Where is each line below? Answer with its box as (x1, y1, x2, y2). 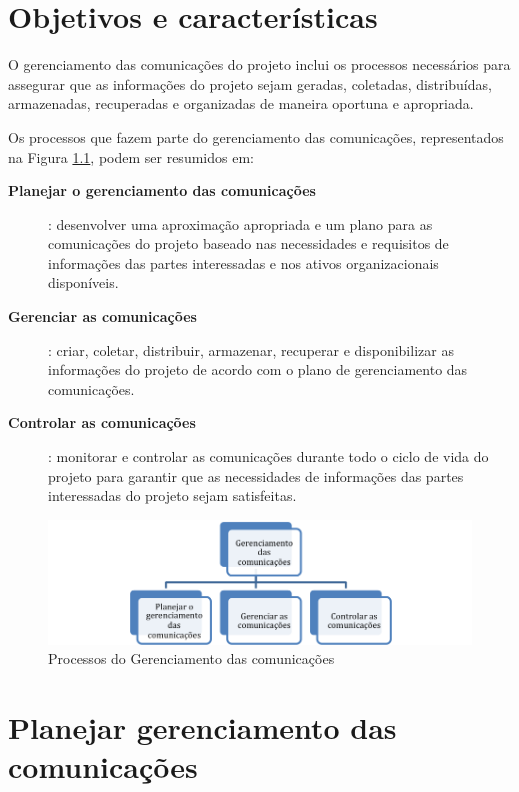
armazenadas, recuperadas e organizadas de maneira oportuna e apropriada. (8, 93, 474, 114)
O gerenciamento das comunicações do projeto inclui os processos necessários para (8, 54, 511, 75)
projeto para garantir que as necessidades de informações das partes (48, 465, 464, 486)
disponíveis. (48, 272, 119, 293)
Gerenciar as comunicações (8, 306, 197, 327)
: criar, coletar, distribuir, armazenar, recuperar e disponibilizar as (48, 339, 454, 360)
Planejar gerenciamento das (8, 707, 397, 748)
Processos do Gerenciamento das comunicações (48, 648, 335, 669)
